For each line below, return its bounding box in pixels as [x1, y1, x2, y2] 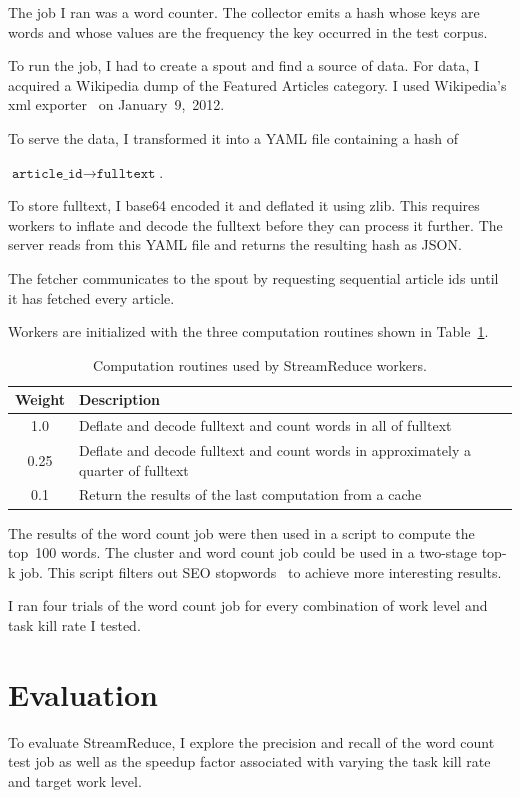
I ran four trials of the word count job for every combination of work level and [8, 595, 488, 616]
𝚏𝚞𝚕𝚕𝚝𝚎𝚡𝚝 [96, 166, 156, 181]
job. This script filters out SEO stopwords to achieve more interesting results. [20, 561, 502, 582]
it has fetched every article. [8, 287, 175, 308]
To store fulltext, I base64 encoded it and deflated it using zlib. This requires [8, 195, 480, 216]
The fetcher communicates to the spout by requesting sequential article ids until [8, 267, 499, 288]
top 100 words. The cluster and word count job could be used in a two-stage [8, 542, 478, 563]
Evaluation [8, 673, 158, 714]
